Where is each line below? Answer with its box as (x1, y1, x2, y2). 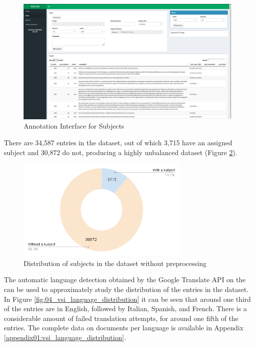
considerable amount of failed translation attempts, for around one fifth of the (4, 313, 239, 323)
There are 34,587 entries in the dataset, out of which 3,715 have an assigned (4, 137, 232, 147)
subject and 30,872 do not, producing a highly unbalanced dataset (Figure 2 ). (4, 147, 237, 157)
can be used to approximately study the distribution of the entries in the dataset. (4, 284, 249, 294)
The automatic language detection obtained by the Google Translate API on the (4, 274, 246, 285)
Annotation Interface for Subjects (24, 121, 125, 131)
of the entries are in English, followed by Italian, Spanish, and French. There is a (4, 303, 247, 314)
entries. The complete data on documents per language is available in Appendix (4, 322, 244, 333)
